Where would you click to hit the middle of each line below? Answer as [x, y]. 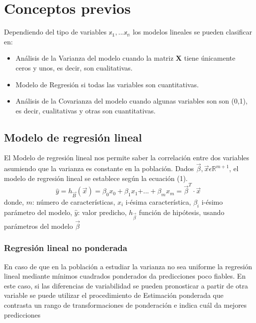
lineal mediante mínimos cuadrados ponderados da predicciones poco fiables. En [125, 276]
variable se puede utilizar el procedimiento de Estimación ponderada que [114, 295]
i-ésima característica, [158, 201]
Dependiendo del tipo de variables [55, 32]
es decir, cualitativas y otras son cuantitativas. [86, 110]
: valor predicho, [102, 212]
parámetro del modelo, [38, 212]
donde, [14, 201]
